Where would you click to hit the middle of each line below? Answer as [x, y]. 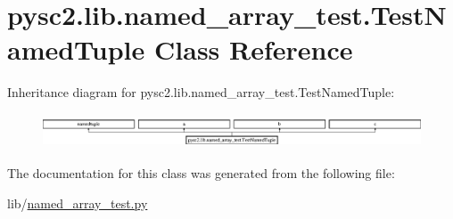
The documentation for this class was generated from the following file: [201, 173]
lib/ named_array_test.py [78, 203]
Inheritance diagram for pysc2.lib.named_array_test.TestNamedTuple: [201, 92]
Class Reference [254, 49]
